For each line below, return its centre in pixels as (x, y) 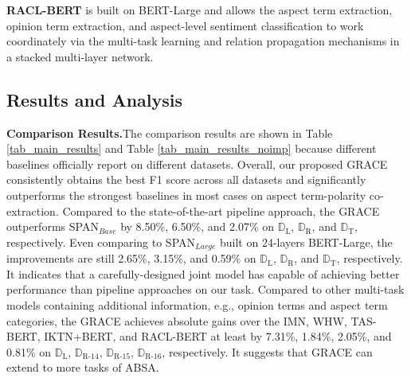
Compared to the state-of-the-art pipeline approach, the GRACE (221, 210)
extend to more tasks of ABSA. (83, 367)
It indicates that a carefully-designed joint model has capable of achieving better (203, 273)
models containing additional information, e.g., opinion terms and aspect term (197, 304)
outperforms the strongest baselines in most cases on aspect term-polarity (186, 195)
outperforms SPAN (53, 226)
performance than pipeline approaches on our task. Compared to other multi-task (205, 289)
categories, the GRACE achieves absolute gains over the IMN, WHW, (177, 320)
